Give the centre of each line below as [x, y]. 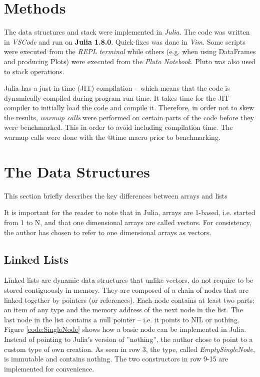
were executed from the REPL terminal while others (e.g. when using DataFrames [130, 51]
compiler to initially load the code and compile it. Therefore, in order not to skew [129, 108]
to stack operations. [34, 71]
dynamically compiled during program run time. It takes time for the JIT [117, 98]
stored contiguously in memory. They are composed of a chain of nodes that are [126, 290]
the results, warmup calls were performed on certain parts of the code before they [129, 117]
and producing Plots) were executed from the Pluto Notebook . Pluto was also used [130, 61]
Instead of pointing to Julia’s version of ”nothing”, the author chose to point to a [128, 339]
